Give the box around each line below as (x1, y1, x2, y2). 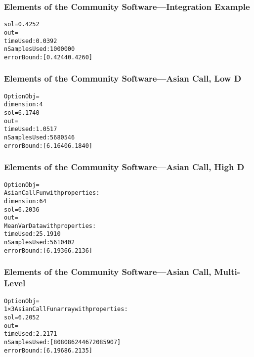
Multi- (214, 266, 240, 278)
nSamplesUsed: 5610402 (4, 239, 75, 246)
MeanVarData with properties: (4, 222, 96, 229)
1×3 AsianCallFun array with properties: (4, 306, 128, 313)
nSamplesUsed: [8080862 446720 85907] (4, 338, 121, 346)
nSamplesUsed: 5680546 (4, 134, 75, 141)
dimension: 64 (4, 197, 46, 205)
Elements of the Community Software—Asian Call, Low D (4, 72, 242, 85)
